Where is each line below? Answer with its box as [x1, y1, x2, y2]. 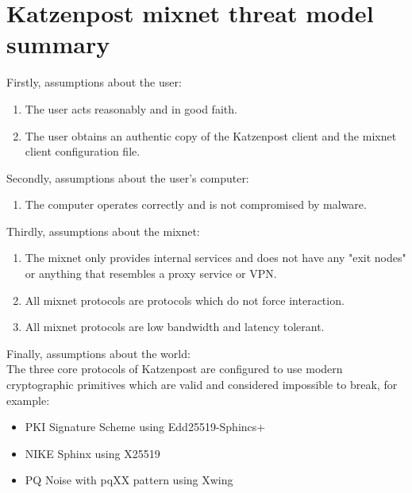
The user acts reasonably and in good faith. [25, 100, 237, 117]
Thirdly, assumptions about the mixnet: [6, 222, 200, 239]
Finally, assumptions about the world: [6, 345, 191, 361]
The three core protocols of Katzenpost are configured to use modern [6, 360, 343, 377]
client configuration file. [25, 143, 141, 160]
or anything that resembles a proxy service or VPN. [25, 265, 277, 282]
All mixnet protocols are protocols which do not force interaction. [25, 291, 345, 308]
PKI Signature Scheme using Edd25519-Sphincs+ [25, 418, 266, 435]
